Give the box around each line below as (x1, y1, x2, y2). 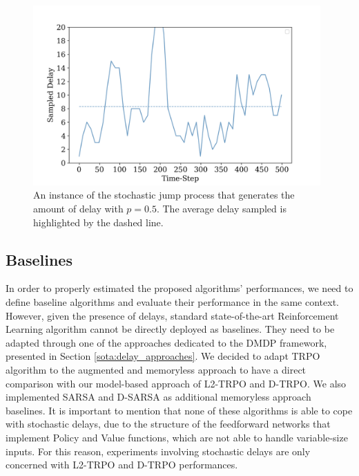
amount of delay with (33, 201, 124, 216)
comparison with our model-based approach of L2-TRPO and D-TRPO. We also (6, 376, 347, 390)
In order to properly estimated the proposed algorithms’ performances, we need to (6, 281, 353, 295)
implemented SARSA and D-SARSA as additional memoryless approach (6, 390, 311, 404)
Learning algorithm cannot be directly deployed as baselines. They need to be (6, 322, 335, 336)
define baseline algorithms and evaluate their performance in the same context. (6, 295, 339, 309)
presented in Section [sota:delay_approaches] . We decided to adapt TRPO (6, 349, 320, 363)
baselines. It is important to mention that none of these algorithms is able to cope (6, 403, 353, 417)
